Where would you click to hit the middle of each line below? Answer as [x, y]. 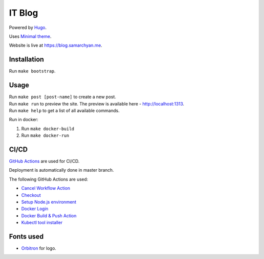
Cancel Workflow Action [46, 188]
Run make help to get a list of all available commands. [64, 110]
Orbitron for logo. [39, 248]
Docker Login [35, 209]
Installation [26, 60]
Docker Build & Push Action [49, 215]
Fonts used [26, 236]
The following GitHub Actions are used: [48, 179]
